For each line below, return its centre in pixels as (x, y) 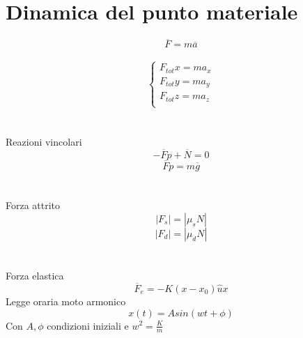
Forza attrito (33, 205)
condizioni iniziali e (88, 325)
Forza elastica (35, 276)
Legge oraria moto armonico (66, 301)
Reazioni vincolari (44, 142)
